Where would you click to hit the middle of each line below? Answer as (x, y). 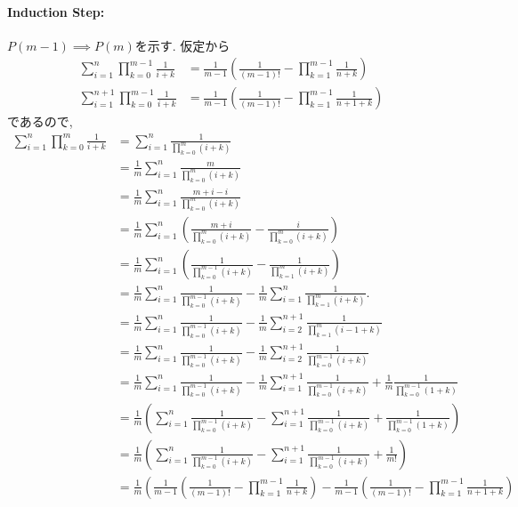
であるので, (40, 121)
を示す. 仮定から (182, 45)
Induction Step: (56, 11)
